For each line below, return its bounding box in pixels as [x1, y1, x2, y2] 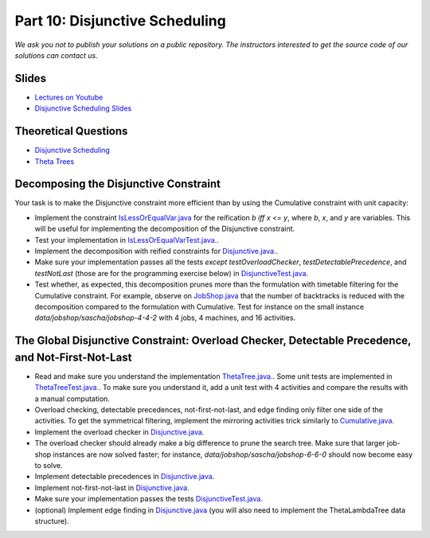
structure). [34, 516, 69, 525]
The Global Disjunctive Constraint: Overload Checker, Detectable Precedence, [14, 334, 412, 348]
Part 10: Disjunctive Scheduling [14, 12, 226, 29]
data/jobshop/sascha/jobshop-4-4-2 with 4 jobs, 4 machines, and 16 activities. [34, 313, 296, 322]
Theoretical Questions [14, 124, 128, 138]
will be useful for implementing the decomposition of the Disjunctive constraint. [34, 224, 295, 234]
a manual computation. [34, 394, 111, 403]
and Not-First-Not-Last [14, 350, 132, 364]
